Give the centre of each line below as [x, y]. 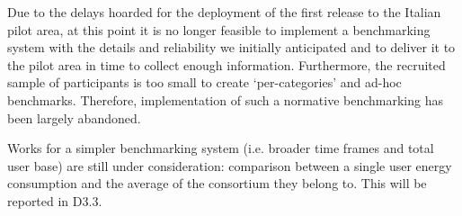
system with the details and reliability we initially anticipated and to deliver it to [231, 47]
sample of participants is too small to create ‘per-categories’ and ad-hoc [204, 82]
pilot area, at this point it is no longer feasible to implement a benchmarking [219, 29]
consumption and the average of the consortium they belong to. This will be [217, 183]
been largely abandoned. [74, 117]
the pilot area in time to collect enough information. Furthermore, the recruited [227, 64]
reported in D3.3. [55, 200]
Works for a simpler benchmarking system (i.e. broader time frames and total [221, 148]
